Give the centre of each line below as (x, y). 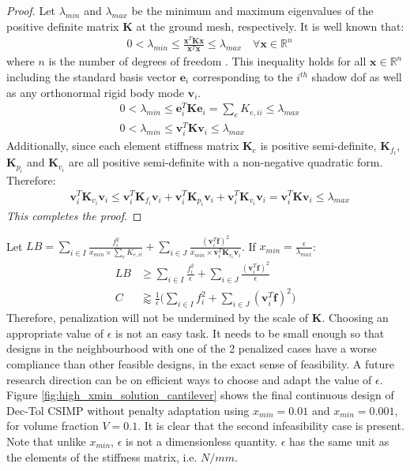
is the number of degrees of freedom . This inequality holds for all (207, 61)
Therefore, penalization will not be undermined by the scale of (158, 318)
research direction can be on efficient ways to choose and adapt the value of (189, 379)
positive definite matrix (63, 26)
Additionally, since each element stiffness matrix (123, 146)
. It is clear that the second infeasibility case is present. (271, 426)
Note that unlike (46, 441)
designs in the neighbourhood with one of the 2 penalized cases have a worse (192, 348)
